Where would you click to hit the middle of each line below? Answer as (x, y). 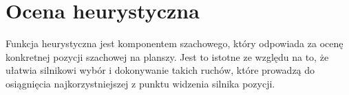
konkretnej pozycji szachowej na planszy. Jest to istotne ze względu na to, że (167, 56)
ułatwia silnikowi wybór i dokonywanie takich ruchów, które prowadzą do (160, 70)
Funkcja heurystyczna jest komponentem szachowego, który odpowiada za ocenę (174, 43)
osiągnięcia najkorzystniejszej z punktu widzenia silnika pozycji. (140, 83)
